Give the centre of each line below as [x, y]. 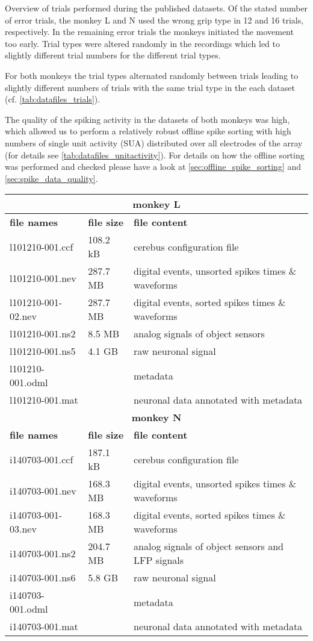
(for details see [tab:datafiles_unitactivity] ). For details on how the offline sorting [155, 155]
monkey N [156, 417]
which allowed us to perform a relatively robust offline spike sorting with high [148, 131]
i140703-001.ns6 [43, 578]
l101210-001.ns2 [43, 334]
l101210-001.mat [44, 400]
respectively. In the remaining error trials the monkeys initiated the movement [149, 32]
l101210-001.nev [43, 278]
